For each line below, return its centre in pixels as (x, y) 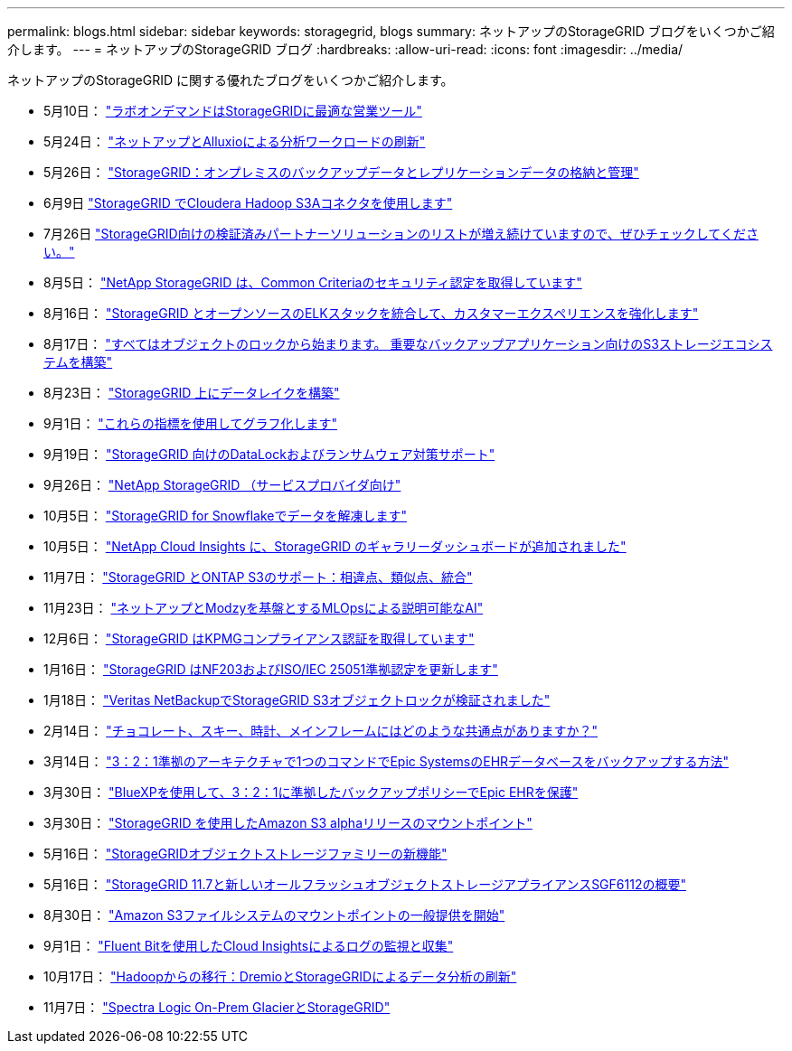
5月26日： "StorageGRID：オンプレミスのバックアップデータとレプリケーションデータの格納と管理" (341, 172)
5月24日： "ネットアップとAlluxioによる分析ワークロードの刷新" (235, 141)
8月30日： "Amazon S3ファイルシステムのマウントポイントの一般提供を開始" (274, 915)
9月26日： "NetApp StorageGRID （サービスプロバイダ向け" (222, 485)
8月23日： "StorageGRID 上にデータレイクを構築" (192, 393)
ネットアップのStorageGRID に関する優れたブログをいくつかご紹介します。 (231, 80)
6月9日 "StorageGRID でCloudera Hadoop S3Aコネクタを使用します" (248, 203)
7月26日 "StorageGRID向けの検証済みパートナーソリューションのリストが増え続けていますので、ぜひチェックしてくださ (401, 234)
